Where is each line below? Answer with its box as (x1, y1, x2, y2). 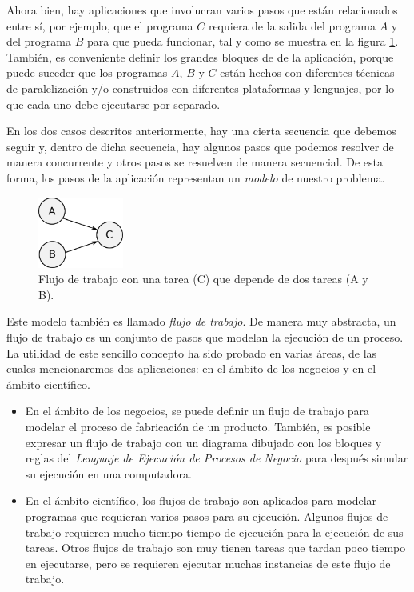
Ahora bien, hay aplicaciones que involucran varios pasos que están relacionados (6, 2, 398, 18)
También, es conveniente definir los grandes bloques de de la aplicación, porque (6, 48, 394, 65)
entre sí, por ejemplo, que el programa (6, 17, 193, 34)
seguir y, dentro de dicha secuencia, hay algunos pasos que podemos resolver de (6, 138, 394, 154)
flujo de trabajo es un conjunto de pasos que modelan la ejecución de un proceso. (6, 329, 404, 346)
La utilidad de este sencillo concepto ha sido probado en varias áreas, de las (6, 344, 377, 361)
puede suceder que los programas (6, 64, 168, 81)
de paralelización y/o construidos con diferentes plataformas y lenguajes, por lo (6, 79, 395, 96)
